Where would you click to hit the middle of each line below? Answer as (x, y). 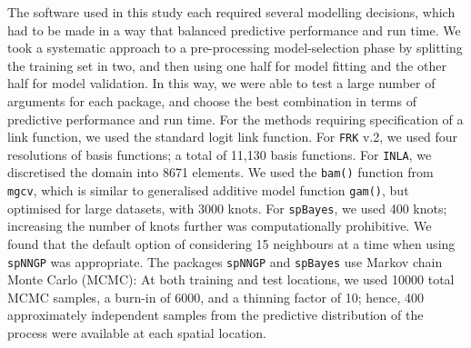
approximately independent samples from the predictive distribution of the (215, 315)
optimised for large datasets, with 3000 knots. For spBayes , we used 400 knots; (227, 208)
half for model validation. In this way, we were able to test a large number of (221, 83)
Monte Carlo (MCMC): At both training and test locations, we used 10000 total (231, 279)
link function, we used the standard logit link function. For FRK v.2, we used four (232, 137)
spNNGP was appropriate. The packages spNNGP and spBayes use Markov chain (225, 261)
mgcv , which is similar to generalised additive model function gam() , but (208, 190)
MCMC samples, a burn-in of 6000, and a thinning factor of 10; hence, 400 (215, 297)
